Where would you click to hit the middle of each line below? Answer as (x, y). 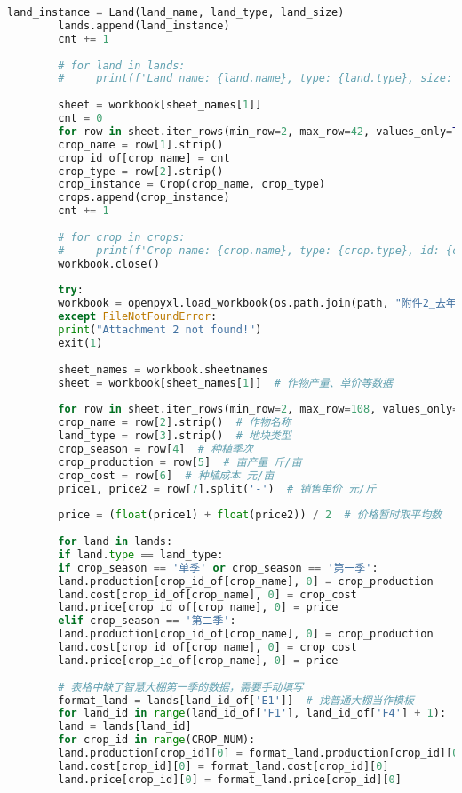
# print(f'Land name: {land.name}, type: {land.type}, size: (255, 79)
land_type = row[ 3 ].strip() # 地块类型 (175, 436)
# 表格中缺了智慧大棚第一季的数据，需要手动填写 (181, 687)
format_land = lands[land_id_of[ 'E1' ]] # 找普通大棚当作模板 (236, 700)
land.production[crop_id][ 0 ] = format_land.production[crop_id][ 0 (259, 753)
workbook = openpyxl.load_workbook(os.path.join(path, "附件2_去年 (257, 304)
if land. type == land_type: (141, 554)
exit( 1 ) (80, 343)
